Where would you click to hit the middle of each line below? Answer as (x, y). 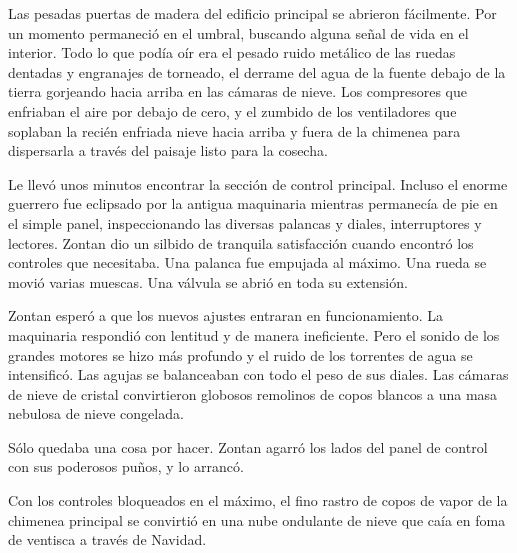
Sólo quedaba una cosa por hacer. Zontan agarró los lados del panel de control (248, 446)
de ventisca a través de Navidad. (107, 539)
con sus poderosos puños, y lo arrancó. (126, 466)
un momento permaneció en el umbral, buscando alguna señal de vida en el (238, 32)
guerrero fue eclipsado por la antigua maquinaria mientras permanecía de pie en (253, 203)
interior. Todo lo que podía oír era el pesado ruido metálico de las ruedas (232, 52)
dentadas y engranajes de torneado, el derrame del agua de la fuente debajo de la (257, 71)
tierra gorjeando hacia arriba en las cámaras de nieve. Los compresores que (237, 91)
